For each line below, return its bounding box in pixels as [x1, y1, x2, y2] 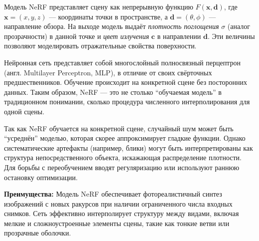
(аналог [227, 21, 251, 31]
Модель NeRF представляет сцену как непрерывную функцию [4, 1, 193, 11]
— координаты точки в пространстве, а [49, 11, 168, 21]
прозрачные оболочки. [4, 228, 71, 238]
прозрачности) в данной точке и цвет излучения [4, 30, 149, 41]
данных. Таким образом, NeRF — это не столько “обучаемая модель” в [4, 86, 222, 97]
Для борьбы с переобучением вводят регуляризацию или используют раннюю [4, 162, 240, 172]
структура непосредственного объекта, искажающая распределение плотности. [4, 152, 242, 163]
